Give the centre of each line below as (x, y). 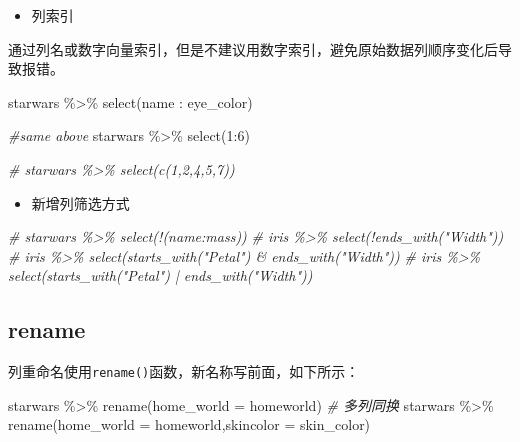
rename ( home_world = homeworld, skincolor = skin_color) (189, 424)
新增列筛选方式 (80, 202)
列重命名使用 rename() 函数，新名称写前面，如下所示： (184, 371)
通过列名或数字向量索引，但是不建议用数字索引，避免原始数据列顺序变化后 (253, 48)
